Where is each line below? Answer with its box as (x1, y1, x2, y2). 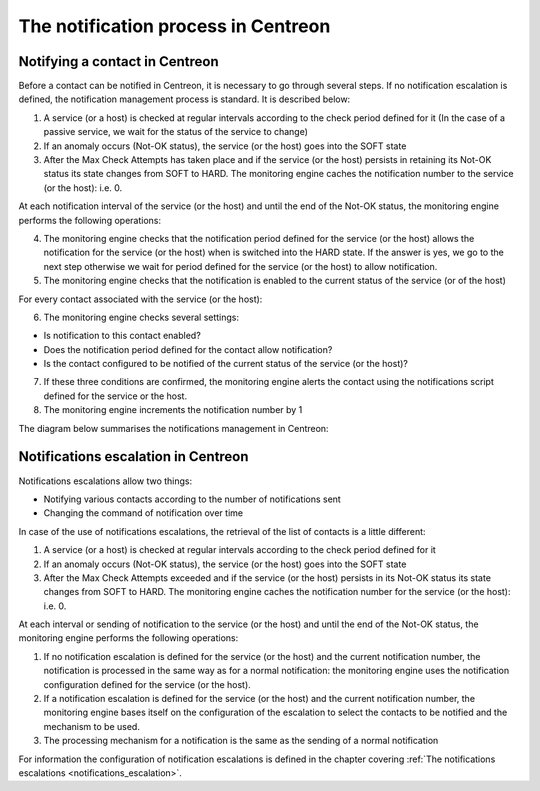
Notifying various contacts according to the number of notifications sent (43, 493, 342, 505)
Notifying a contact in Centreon (18, 53, 219, 70)
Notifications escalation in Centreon (18, 448, 249, 465)
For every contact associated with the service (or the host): (18, 293, 263, 305)
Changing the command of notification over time (43, 507, 244, 519)
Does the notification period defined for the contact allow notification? (43, 343, 333, 355)
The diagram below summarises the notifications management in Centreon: (18, 422, 329, 434)
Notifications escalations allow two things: (18, 475, 193, 487)
